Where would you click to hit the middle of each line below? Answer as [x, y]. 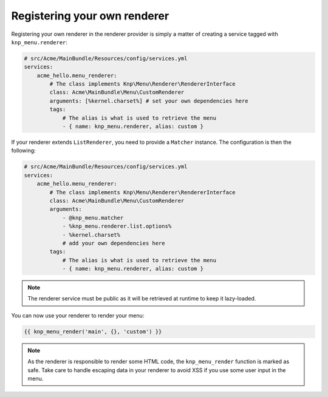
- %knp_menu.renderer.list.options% [117, 226]
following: [23, 151]
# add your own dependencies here [114, 243]
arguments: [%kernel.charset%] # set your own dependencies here [149, 101]
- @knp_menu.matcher [93, 218]
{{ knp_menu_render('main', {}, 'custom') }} [93, 331]
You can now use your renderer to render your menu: [78, 315]
